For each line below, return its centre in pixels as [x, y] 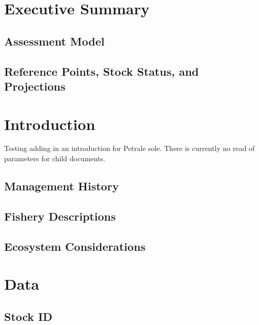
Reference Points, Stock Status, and [102, 71]
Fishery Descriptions [60, 216]
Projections [35, 86]
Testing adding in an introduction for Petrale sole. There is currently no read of [129, 148]
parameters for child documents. [55, 158]
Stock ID [28, 316]
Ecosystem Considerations [75, 246]
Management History [62, 186]
